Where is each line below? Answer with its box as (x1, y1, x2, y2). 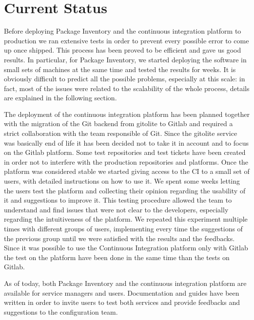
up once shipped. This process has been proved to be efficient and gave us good (4, 45, 241, 55)
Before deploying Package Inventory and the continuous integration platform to (4, 26, 241, 36)
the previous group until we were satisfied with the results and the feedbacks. (4, 233, 235, 243)
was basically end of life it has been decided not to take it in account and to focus (4, 137, 249, 148)
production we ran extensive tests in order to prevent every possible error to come (4, 35, 249, 45)
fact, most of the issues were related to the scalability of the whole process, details (4, 83, 250, 93)
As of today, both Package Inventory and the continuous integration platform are (4, 278, 247, 288)
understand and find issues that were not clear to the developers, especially (4, 204, 229, 214)
